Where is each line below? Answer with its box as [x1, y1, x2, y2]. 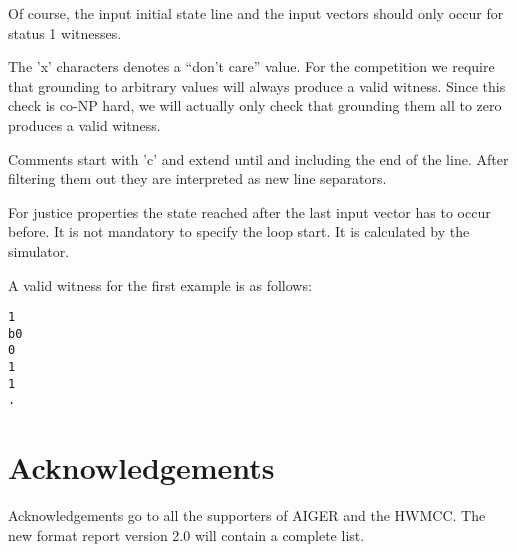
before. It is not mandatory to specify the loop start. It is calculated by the [8, 221, 470, 242]
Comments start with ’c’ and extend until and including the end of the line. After [8, 148, 509, 169]
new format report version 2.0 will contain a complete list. [8, 524, 365, 545]
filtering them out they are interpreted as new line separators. [8, 168, 387, 189]
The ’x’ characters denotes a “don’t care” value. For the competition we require [8, 56, 495, 77]
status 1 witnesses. [8, 22, 122, 43]
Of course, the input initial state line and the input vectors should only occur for [8, 3, 504, 23]
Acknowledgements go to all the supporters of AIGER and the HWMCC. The [8, 505, 486, 526]
